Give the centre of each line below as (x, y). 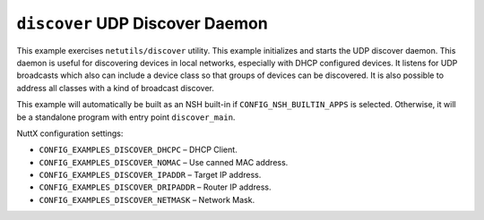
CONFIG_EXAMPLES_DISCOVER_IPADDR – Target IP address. (150, 175)
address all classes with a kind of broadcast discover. (115, 88)
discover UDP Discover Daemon (142, 23)
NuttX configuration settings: (70, 133)
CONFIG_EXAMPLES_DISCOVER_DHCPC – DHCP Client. (138, 150)
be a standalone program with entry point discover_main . (126, 117)
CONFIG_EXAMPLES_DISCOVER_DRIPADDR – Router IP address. (155, 187)
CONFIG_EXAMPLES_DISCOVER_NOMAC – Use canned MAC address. (164, 162)
